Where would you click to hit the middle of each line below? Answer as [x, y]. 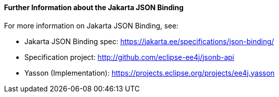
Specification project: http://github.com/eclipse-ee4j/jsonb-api [129, 57]
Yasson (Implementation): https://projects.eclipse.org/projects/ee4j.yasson [150, 73]
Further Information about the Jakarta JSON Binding [94, 7]
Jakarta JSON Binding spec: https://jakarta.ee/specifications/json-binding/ [149, 41]
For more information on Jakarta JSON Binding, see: [91, 25]
